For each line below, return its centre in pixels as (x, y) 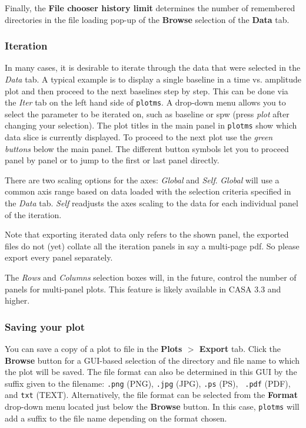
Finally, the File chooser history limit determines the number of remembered (150, 8)
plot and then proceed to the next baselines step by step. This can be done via (147, 90)
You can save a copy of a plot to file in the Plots (94, 349)
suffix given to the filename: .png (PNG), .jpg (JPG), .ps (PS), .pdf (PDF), (148, 383)
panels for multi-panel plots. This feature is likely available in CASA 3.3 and (143, 289)
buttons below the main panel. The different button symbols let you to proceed (147, 148)
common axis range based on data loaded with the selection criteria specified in (148, 191)
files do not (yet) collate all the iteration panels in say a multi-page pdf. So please (152, 246)
